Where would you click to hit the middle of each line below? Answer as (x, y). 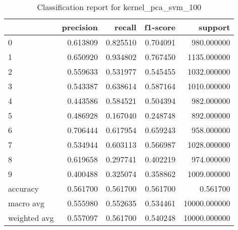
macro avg (26, 203)
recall (126, 27)
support (215, 27)
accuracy (23, 188)
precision (80, 27)
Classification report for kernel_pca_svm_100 (119, 7)
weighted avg (31, 218)
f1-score (160, 27)
